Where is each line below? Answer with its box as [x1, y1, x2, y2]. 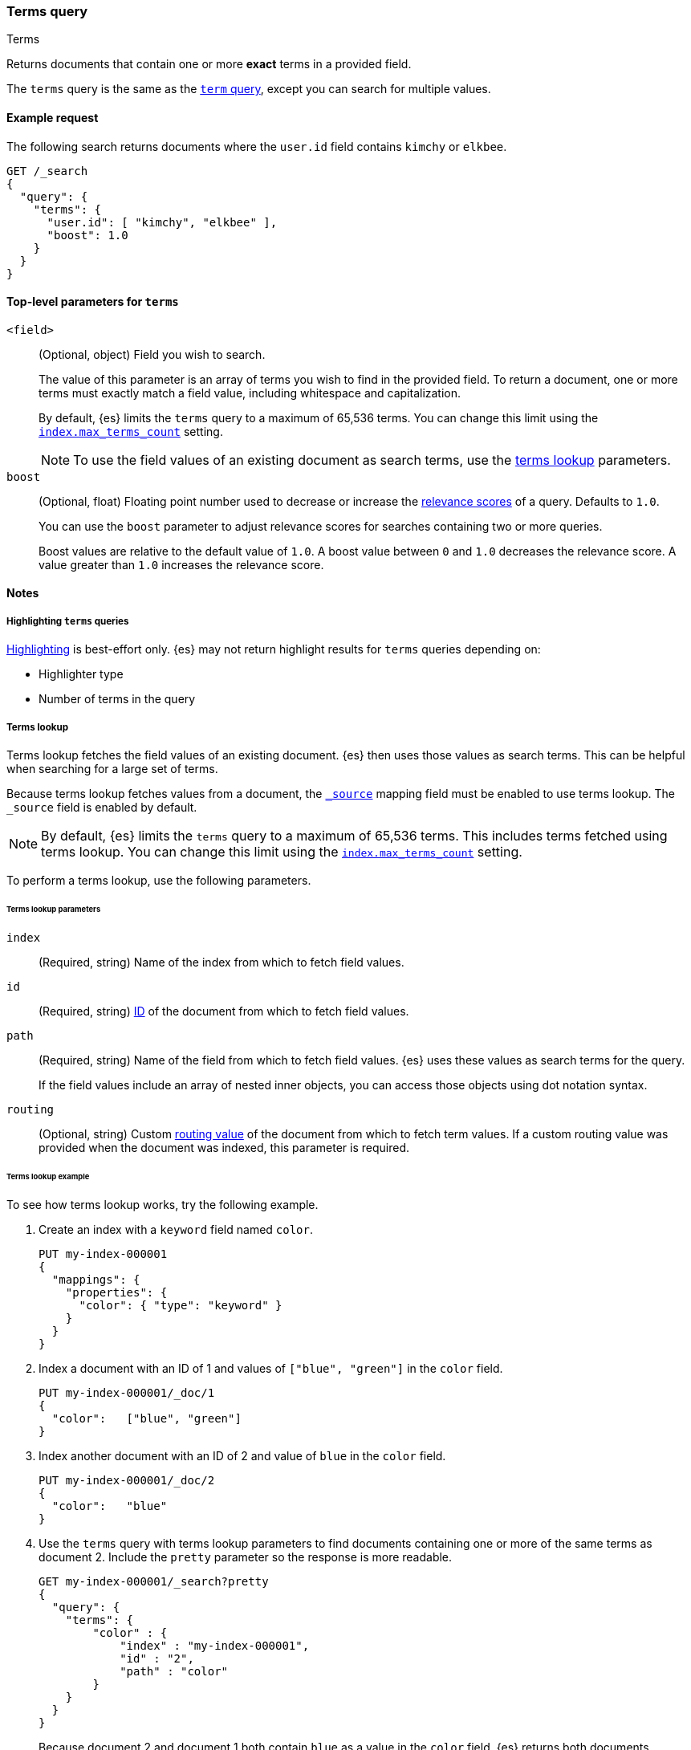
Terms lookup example [6, 1171, 90, 1181]
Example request [6, 110, 99, 124]
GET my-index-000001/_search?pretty [39, 1575, 269, 1589]
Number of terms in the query [39, 692, 196, 706]
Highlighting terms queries [6, 615, 129, 627]
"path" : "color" [120, 1665, 229, 1679]
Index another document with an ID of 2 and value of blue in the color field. [39, 1449, 446, 1463]
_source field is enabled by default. [6, 800, 197, 814]
